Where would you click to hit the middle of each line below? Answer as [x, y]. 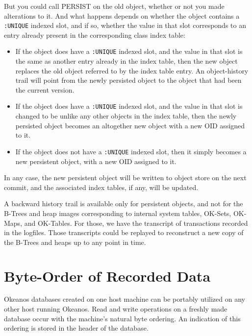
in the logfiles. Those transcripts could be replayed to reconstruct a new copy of [124, 232]
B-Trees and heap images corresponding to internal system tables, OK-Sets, [118, 213]
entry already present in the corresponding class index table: [95, 35]
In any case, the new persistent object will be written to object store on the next [125, 178]
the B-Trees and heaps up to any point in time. [75, 242]
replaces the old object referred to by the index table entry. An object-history [132, 70]
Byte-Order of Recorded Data [107, 276]
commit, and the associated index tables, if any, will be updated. [101, 187]
